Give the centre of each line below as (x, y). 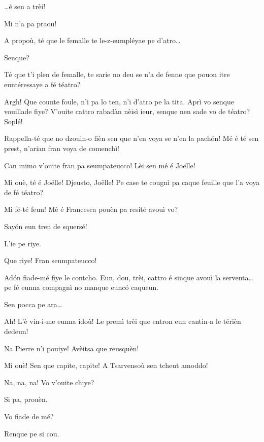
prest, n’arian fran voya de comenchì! (62, 148)
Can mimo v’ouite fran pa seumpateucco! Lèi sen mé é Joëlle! (100, 165)
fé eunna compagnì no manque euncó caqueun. (86, 287)
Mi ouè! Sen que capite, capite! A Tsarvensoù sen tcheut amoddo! (106, 365)
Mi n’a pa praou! (30, 23)
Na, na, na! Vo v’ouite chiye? (49, 382)
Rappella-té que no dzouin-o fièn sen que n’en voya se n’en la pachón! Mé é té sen (131, 138)
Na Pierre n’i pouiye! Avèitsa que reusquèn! (72, 348)
